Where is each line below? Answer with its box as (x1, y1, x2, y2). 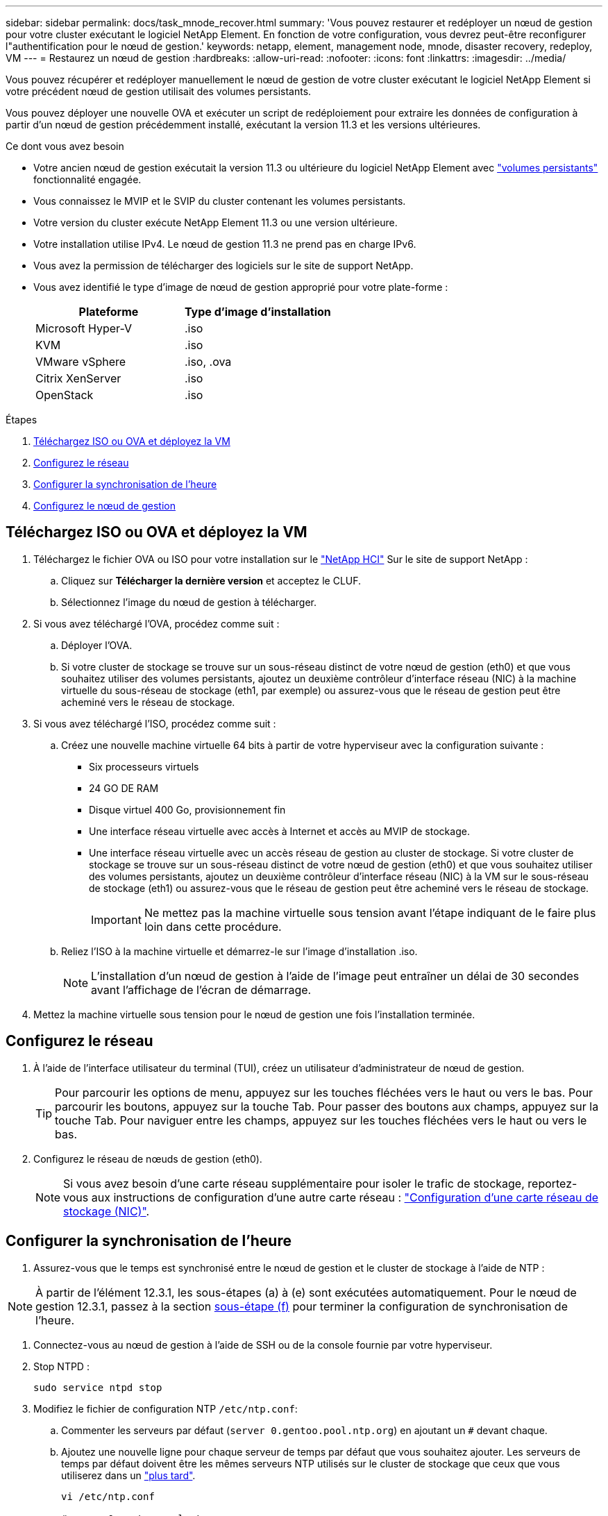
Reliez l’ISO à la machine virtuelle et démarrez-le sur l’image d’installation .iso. (61, 945, 418, 957)
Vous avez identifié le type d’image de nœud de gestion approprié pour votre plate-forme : (33, 281, 448, 293)
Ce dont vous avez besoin (6, 140, 124, 152)
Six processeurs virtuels (89, 760, 199, 773)
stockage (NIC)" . (63, 1204, 150, 1218)
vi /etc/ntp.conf (61, 1490, 155, 1502)
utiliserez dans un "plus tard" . (61, 1469, 196, 1481)
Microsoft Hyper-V (35, 321, 133, 335)
